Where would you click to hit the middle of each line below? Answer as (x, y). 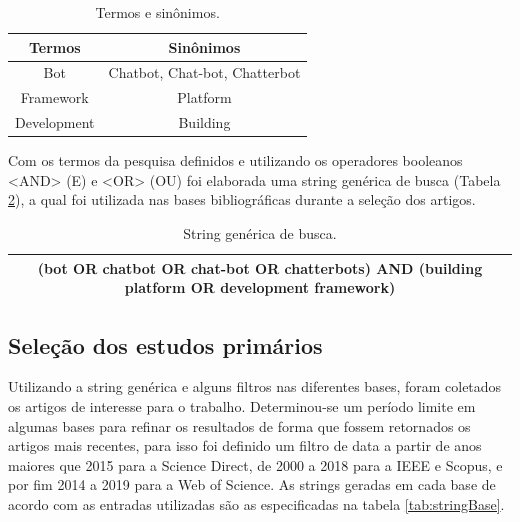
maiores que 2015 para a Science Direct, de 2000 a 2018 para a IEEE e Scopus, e (255, 464)
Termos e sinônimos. (157, 12)
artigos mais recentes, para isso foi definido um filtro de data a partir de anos (245, 445)
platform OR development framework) (260, 287)
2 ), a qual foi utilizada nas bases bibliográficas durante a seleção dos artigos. (242, 199)
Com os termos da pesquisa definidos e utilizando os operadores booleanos (235, 160)
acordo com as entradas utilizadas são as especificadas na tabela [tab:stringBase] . (256, 504)
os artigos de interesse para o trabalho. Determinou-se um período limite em (242, 406)
